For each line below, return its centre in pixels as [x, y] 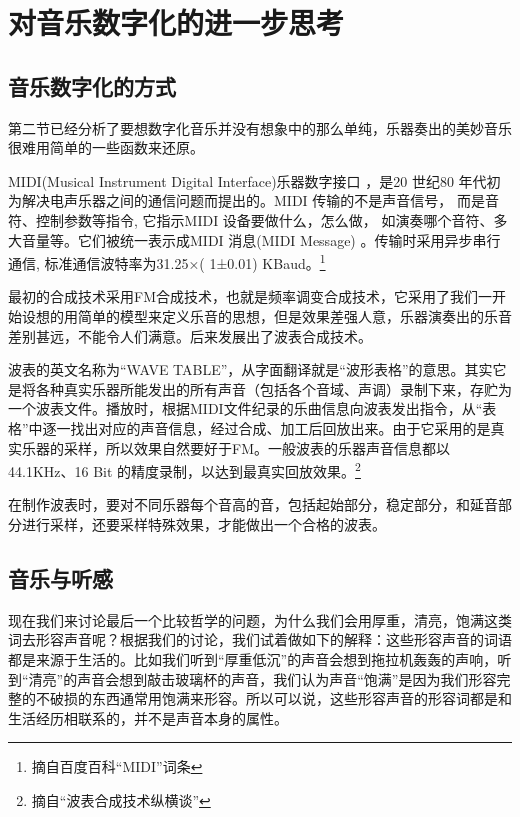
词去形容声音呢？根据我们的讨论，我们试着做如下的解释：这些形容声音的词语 [260, 639]
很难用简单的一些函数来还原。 [106, 147]
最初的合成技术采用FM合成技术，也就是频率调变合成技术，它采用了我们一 [250, 296]
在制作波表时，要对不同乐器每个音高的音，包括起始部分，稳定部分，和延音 [253, 504]
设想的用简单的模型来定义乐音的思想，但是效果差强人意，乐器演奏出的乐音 [266, 315]
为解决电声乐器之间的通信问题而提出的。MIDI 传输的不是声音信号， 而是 [246, 200]
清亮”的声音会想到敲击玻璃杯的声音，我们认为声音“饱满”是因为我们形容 [262, 678]
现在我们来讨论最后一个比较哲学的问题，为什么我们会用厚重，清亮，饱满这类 [260, 619]
